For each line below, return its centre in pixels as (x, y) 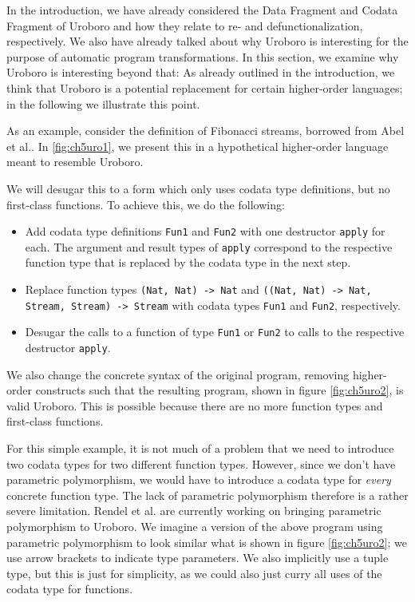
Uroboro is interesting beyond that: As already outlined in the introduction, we (201, 72)
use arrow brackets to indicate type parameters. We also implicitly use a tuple (198, 558)
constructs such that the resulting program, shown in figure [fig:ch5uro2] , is (219, 390)
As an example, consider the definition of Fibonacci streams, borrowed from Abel (206, 131)
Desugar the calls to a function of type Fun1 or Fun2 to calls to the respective (215, 332)
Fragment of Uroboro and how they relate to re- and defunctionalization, (185, 25)
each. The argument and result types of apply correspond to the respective (209, 246)
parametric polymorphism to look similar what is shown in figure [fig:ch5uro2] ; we (207, 542)
